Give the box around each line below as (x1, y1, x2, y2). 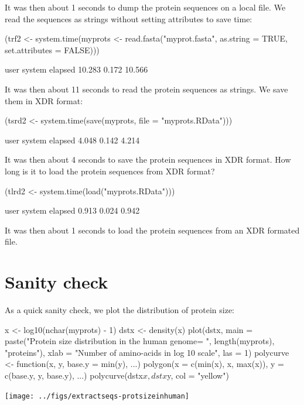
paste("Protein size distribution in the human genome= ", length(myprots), (5, 335, 275, 347)
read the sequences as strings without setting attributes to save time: (5, 12, 252, 25)
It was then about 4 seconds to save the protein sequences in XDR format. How (5, 153, 291, 166)
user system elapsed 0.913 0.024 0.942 (5, 204, 140, 217)
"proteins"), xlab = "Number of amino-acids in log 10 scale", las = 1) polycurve (5, 346, 289, 358)
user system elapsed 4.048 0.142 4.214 (5, 133, 140, 146)
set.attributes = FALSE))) (5, 43, 100, 56)
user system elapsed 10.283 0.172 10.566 (5, 63, 148, 75)
